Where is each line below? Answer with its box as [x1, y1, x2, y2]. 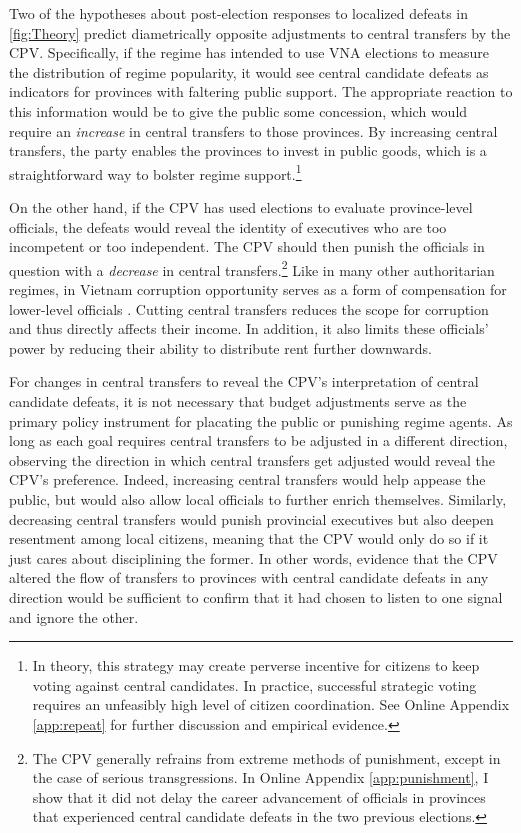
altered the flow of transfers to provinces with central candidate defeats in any [9, 567, 489, 588]
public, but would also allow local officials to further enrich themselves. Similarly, [9, 488, 507, 509]
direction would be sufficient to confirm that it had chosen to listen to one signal [9, 586, 503, 607]
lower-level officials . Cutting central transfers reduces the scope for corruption [9, 298, 489, 319]
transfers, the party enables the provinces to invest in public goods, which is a [9, 140, 487, 161]
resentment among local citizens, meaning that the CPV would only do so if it [9, 528, 489, 549]
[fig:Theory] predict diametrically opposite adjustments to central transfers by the [9, 22, 511, 43]
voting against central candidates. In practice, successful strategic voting [32, 674, 477, 695]
